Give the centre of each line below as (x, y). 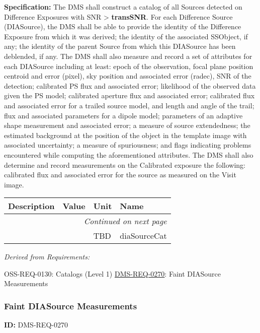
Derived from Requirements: (47, 257)
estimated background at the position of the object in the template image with (125, 135)
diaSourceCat (143, 236)
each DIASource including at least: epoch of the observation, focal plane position (129, 66)
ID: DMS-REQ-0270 (36, 325)
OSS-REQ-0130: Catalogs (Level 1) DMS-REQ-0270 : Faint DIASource (113, 273)
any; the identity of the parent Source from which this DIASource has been (120, 46)
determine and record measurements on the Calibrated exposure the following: (125, 164)
